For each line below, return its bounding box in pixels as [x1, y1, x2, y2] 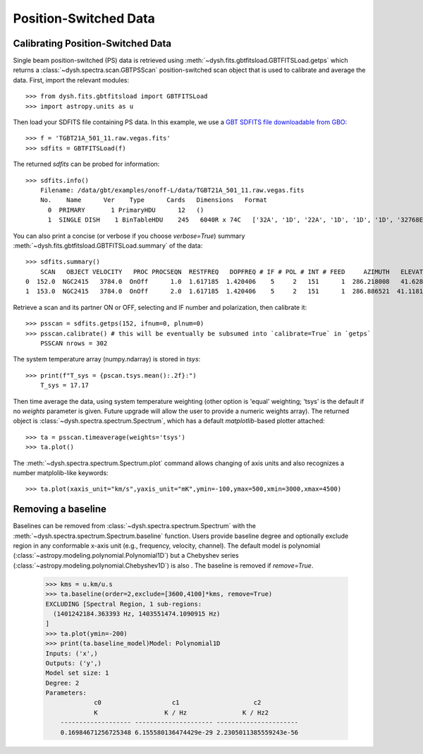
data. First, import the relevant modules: [13, 76, 130, 84]
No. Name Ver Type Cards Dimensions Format [39, 196, 267, 204]
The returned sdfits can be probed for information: [13, 160, 160, 169]
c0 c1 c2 [94, 699, 262, 707]
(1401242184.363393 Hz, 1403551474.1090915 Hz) [53, 609, 221, 618]
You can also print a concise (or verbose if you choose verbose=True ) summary [13, 232, 245, 240]
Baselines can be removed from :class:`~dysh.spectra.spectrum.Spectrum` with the [13, 522, 257, 530]
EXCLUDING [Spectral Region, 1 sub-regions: [45, 600, 202, 608]
